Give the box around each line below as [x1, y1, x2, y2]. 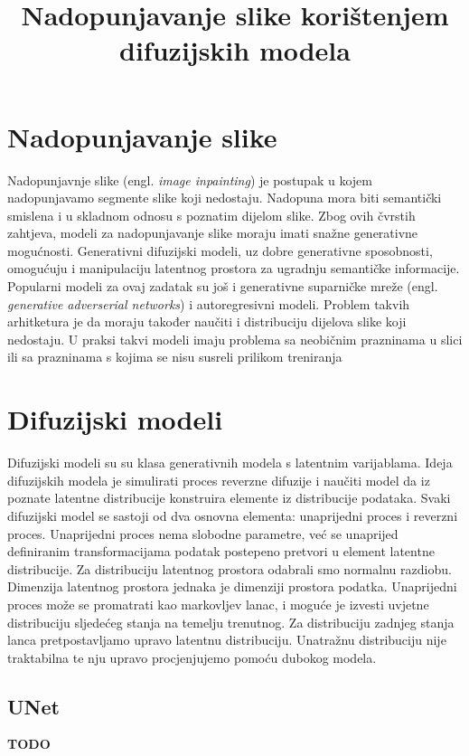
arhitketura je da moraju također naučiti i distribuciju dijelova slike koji [7, 312, 407, 331]
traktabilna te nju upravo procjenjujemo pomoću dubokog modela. [7, 647, 377, 666]
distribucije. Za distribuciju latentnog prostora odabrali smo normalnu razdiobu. [7, 559, 452, 578]
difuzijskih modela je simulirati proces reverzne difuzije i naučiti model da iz [7, 470, 430, 489]
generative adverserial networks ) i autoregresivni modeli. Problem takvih [7, 294, 410, 313]
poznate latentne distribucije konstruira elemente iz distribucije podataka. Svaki [7, 488, 451, 507]
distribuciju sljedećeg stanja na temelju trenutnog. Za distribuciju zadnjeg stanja [7, 612, 455, 631]
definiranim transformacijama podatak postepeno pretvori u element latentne [7, 542, 435, 561]
